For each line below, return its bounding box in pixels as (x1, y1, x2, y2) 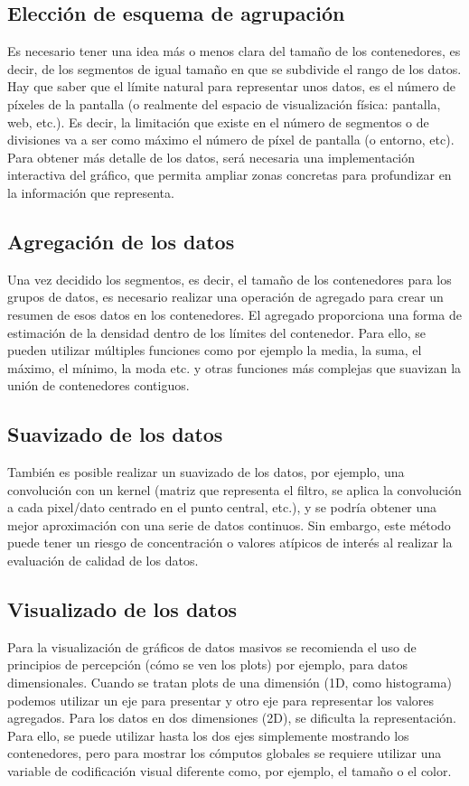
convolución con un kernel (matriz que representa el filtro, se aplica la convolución (7, 480, 462, 499)
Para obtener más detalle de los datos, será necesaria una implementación (7, 147, 416, 166)
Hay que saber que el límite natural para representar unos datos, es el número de (7, 77, 456, 96)
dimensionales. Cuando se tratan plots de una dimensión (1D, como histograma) (7, 673, 452, 692)
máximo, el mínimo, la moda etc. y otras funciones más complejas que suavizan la (7, 358, 462, 377)
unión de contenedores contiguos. (7, 376, 190, 395)
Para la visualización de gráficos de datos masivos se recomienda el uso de (7, 637, 417, 656)
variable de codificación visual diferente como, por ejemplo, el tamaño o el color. (7, 762, 452, 781)
